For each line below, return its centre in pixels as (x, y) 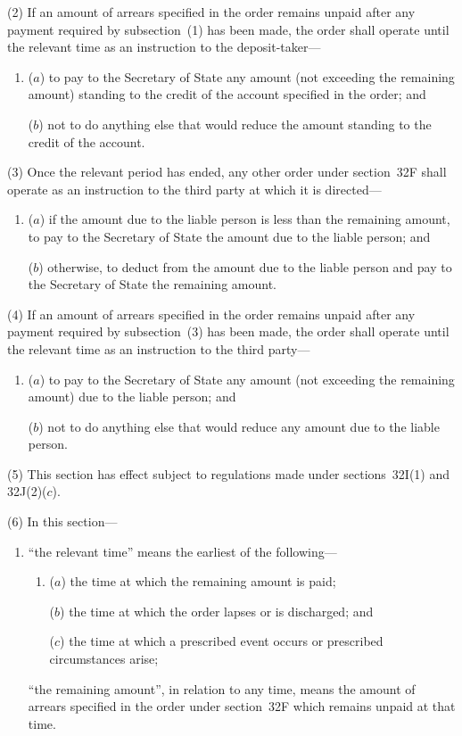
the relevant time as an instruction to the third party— (159, 348)
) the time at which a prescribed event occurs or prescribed (222, 641)
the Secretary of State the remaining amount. (152, 284)
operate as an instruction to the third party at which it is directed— (194, 189)
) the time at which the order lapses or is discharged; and (217, 611)
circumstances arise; (104, 659)
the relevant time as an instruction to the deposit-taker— (164, 47)
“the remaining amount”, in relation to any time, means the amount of (222, 688)
